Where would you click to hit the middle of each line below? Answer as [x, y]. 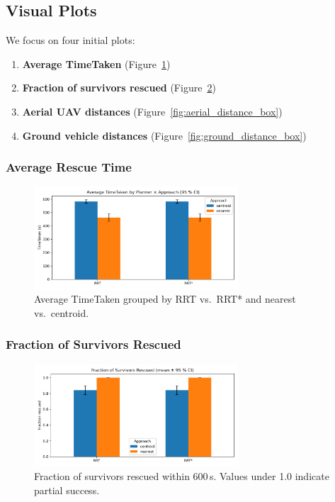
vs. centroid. [62, 312]
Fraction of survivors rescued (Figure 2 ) [119, 88]
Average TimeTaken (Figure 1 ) [96, 63]
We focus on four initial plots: [70, 40]
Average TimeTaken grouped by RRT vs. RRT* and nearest [165, 299]
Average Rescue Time [69, 167]
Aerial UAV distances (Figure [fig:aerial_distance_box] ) [152, 111]
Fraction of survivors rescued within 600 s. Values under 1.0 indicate [182, 476]
